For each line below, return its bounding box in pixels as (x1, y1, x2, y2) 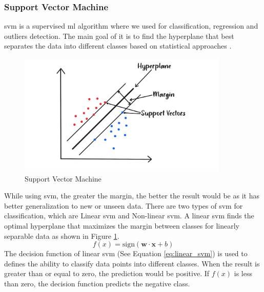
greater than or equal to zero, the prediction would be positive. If (4, 268, 210, 279)
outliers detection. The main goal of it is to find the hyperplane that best (4, 30, 234, 41)
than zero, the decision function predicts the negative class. (4, 278, 190, 289)
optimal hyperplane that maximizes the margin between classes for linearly (4, 220, 239, 231)
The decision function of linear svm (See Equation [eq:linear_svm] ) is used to (4, 248, 248, 259)
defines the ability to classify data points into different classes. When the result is (4, 258, 260, 268)
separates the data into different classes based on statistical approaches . (4, 40, 232, 51)
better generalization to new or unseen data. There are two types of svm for (4, 200, 243, 211)
